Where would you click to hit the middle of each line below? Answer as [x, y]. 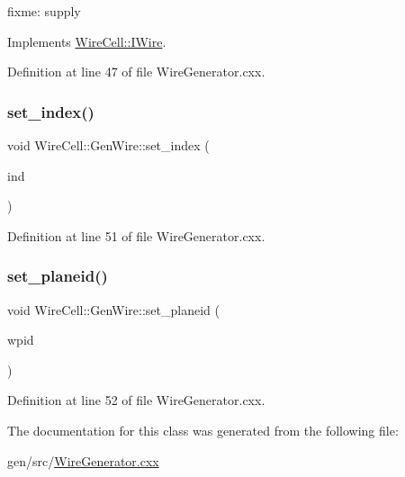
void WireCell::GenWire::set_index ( [108, 145]
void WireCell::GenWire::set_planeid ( [113, 309]
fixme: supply [44, 11]
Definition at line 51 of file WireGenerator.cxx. [136, 235]
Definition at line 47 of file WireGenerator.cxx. [136, 72]
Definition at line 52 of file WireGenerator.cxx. [136, 400]
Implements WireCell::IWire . [87, 41]
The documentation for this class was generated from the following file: [203, 430]
